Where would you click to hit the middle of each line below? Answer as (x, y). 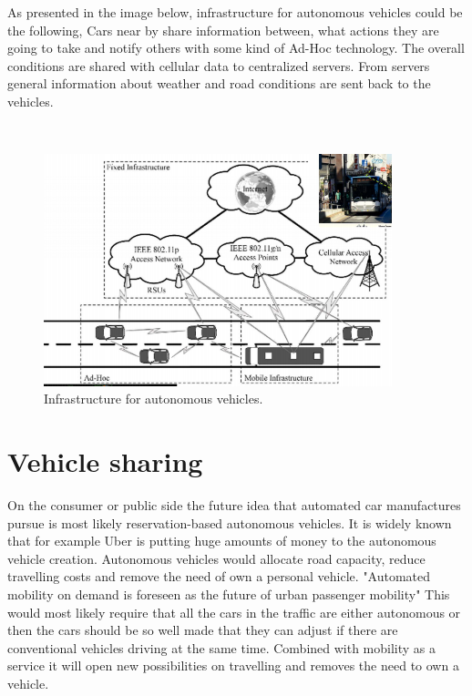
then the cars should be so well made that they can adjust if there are (203, 630)
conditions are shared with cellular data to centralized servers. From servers (219, 65)
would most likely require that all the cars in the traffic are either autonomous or (234, 612)
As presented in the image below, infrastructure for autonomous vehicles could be (235, 12)
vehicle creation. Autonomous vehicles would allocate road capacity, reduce (216, 558)
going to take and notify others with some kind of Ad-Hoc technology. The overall (236, 48)
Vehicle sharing (105, 461)
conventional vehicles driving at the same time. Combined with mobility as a (222, 647)
